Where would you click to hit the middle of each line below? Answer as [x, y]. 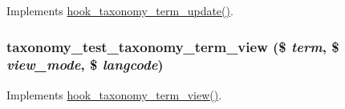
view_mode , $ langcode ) [85, 65]
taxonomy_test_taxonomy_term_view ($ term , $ [173, 46]
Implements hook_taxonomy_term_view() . [114, 94]
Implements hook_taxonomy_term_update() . [120, 10]
